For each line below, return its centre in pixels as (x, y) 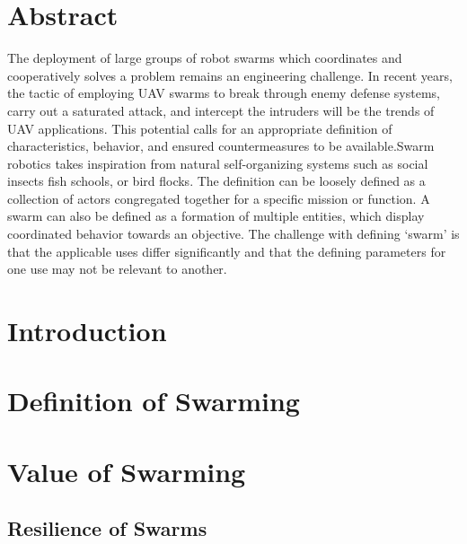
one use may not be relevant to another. (117, 269)
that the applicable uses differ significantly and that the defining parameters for (227, 251)
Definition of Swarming (154, 401)
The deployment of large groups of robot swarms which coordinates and (205, 58)
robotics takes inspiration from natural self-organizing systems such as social (218, 163)
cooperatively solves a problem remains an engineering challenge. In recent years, (230, 75)
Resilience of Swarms (107, 528)
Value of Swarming (127, 471)
